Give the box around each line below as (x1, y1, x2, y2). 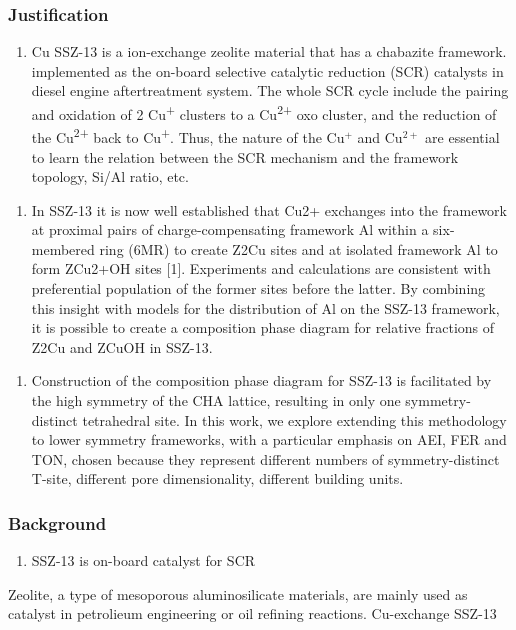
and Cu (357, 126, 403, 147)
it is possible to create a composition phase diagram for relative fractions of (31, 317, 495, 338)
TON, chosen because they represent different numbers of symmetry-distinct (31, 448, 500, 469)
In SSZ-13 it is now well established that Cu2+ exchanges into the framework (31, 199, 507, 220)
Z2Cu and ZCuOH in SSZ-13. (31, 336, 213, 357)
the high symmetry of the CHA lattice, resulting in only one (31, 390, 401, 411)
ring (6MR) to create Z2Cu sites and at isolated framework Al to (99, 238, 498, 259)
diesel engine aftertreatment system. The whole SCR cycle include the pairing (31, 80, 509, 101)
